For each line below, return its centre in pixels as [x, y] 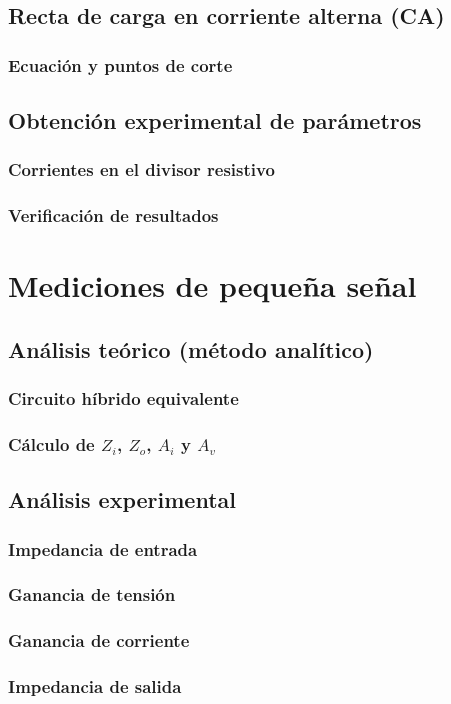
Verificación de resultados [113, 215]
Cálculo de [51, 444]
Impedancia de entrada [103, 548]
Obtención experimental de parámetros [215, 120]
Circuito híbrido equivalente [123, 398]
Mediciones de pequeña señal [212, 285]
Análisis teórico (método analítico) [191, 348]
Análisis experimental [122, 499]
